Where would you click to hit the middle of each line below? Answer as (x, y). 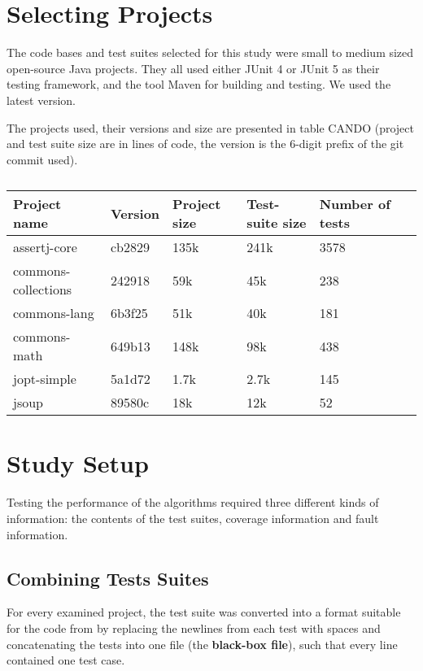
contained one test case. (66, 660)
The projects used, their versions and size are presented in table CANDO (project (210, 127)
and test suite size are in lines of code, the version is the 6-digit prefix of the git (205, 144)
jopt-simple (45, 379)
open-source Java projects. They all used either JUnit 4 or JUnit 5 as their (193, 68)
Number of (355, 204)
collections (43, 290)
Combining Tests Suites (108, 578)
